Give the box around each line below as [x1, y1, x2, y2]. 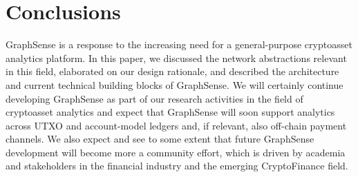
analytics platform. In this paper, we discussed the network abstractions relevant [6, 50, 347, 65]
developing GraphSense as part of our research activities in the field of [6, 91, 303, 105]
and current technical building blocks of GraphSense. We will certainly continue [6, 77, 343, 92]
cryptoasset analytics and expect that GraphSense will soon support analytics [6, 105, 335, 119]
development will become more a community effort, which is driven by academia [6, 145, 346, 159]
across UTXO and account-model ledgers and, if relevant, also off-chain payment [6, 118, 347, 132]
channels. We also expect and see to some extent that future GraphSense [6, 132, 314, 146]
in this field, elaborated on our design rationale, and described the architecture [6, 64, 339, 79]
